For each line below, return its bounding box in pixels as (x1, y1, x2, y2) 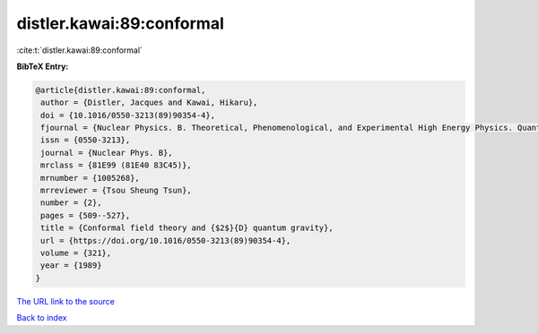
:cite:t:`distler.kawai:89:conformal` (16, 45, 143, 56)
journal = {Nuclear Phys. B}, (40, 148, 174, 158)
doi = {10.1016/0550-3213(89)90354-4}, (40, 110, 215, 120)
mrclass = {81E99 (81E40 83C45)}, (40, 160, 192, 170)
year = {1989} (40, 261, 102, 270)
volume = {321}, (40, 248, 112, 258)
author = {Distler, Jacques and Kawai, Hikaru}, (40, 98, 258, 107)
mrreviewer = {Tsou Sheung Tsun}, (40, 185, 192, 196)
